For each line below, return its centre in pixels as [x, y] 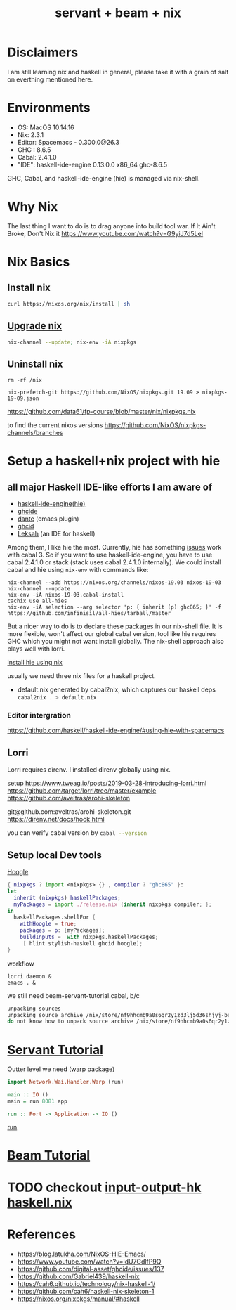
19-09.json [23, 398]
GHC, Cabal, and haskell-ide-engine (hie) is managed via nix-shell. [104, 178]
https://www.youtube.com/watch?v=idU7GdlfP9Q [89, 1262]
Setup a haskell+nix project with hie [114, 461]
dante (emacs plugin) [48, 519]
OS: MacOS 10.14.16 [46, 127]
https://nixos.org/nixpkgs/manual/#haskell [79, 1299]
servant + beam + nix [118, 13]
